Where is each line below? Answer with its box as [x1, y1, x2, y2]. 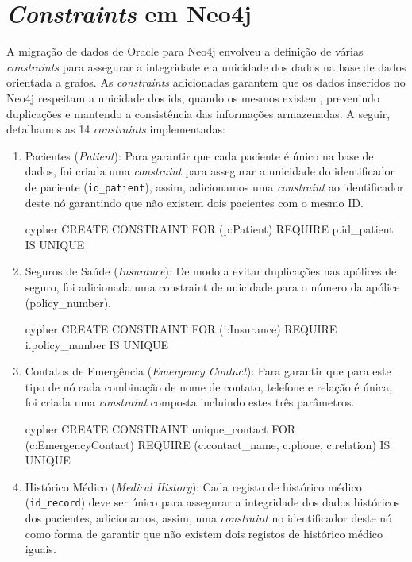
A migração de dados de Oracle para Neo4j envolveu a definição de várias [6, 43, 364, 60]
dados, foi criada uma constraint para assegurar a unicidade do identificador [25, 163, 395, 179]
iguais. [25, 541, 56, 557]
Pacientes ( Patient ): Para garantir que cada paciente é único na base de [25, 147, 374, 164]
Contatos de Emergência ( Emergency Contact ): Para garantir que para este [25, 363, 391, 379]
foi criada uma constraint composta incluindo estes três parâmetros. [25, 394, 355, 410]
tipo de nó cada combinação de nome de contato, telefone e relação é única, [25, 378, 392, 395]
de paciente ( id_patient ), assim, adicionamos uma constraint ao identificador [25, 178, 404, 194]
